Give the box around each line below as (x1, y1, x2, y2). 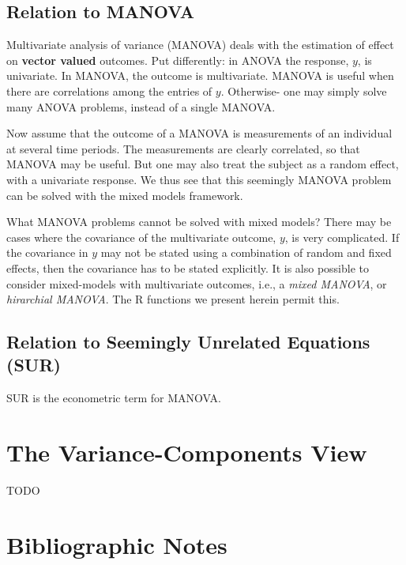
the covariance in (6, 244, 88, 261)
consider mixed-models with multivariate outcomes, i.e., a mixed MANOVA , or (6, 275, 387, 292)
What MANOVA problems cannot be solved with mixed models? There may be (6, 213, 392, 230)
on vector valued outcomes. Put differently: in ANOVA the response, (6, 51, 349, 68)
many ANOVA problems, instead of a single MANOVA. (6, 98, 276, 115)
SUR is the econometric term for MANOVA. (6, 390, 221, 406)
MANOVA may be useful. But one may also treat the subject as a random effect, (6, 156, 399, 172)
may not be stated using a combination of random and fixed (100, 244, 392, 261)
